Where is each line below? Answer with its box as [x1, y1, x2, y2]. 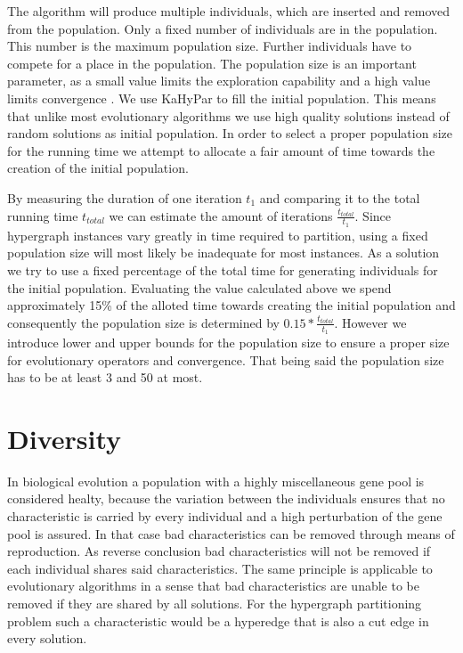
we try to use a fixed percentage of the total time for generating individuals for [7, 260, 438, 279]
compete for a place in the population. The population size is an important [7, 53, 417, 72]
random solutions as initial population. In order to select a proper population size [7, 124, 452, 143]
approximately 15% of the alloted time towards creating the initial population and [7, 296, 456, 314]
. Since [354, 206, 392, 224]
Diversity [7, 420, 122, 456]
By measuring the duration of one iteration [7, 188, 242, 207]
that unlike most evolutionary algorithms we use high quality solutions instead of [7, 106, 450, 125]
